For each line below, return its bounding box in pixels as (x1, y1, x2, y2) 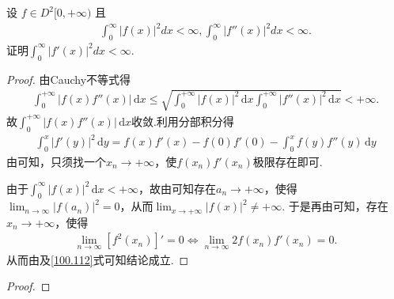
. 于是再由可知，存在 (282, 198, 388, 214)
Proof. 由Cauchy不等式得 (6, 70, 131, 87)
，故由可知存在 (138, 180, 217, 196)
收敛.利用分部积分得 (131, 112, 234, 129)
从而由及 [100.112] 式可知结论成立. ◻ (6, 251, 189, 267)
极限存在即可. (252, 153, 323, 170)
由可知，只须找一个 (6, 153, 106, 170)
